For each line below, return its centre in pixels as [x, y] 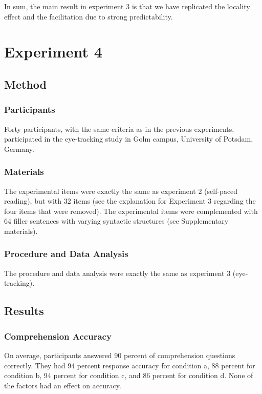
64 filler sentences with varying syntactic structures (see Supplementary [116, 221]
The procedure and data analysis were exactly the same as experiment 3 [117, 273]
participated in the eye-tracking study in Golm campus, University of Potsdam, [129, 139]
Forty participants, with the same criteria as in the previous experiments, [119, 129]
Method [25, 84]
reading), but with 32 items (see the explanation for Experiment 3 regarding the [130, 201]
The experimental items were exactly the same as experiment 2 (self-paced [121, 191]
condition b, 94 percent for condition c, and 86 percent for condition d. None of [129, 375]
